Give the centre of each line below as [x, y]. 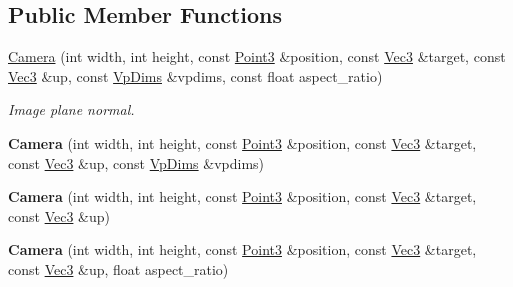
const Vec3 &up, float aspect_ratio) [118, 268]
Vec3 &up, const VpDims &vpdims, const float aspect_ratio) [195, 75]
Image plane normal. [71, 109]
